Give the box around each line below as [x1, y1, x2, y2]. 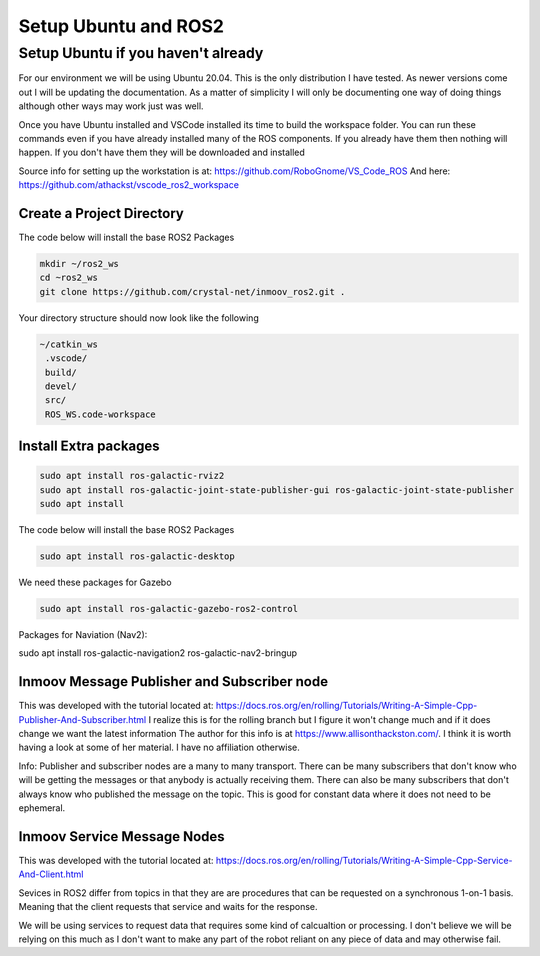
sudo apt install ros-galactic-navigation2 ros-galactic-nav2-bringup [18, 647, 298, 659]
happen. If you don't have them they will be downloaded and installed [18, 146, 305, 159]
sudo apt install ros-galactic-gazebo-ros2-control [39, 603, 299, 615]
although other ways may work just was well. [18, 100, 204, 112]
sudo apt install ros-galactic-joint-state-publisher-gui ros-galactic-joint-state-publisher [39, 484, 515, 495]
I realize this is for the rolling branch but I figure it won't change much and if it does [148, 713, 491, 725]
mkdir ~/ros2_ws [39, 258, 120, 270]
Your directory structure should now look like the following [18, 311, 259, 324]
